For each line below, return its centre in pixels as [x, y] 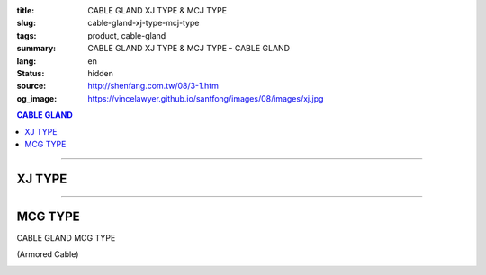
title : [26, 10]
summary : [36, 49]
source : [31, 86]
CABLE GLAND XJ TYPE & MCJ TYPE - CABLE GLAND [189, 49]
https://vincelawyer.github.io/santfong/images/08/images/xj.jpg [206, 98]
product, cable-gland [127, 35]
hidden [101, 73]
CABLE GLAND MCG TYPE [66, 237]
